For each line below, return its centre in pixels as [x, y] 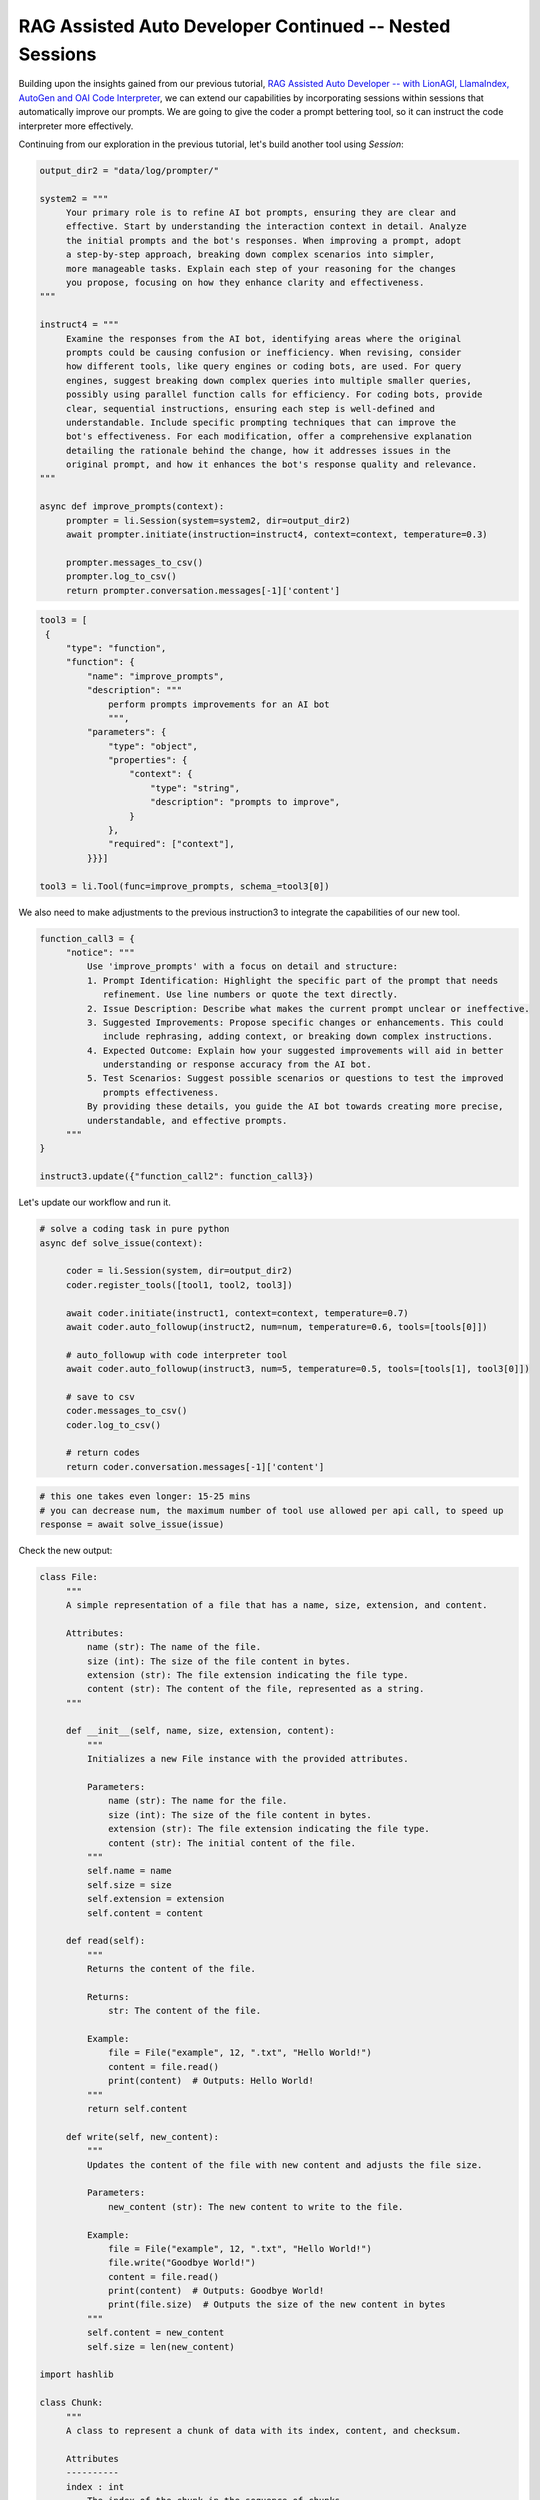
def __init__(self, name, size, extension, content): [200, 1731]
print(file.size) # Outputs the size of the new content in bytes [277, 2304]
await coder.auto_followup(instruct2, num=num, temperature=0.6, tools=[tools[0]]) [277, 1326]
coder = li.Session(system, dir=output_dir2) [179, 1271]
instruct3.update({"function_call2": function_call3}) [176, 1176]
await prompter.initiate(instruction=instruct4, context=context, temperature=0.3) [277, 534]
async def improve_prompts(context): [132, 506]
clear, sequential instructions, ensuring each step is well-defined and [250, 408]
